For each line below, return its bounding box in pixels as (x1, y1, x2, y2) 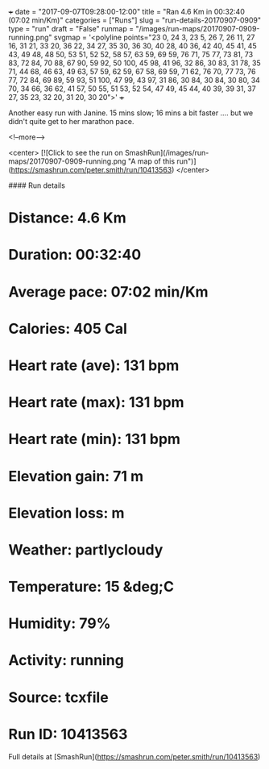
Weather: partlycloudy (8, 540, 163, 559)
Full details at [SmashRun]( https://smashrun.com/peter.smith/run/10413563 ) (8, 751, 261, 761)
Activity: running (8, 651, 125, 670)
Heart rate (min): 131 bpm (8, 430, 181, 448)
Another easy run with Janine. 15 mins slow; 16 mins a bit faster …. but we (8, 108, 254, 118)
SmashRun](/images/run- (124, 148, 209, 157)
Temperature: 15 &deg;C (8, 578, 175, 596)
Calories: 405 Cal (8, 319, 127, 338)
